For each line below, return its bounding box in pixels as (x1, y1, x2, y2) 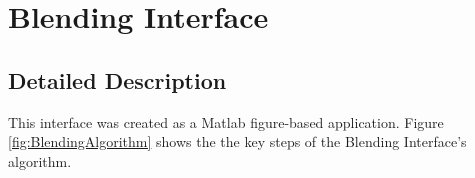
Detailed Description (8, 64, 227, 95)
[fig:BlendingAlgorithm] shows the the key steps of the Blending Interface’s (8, 131, 467, 152)
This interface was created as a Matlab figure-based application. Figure (8, 111, 444, 132)
